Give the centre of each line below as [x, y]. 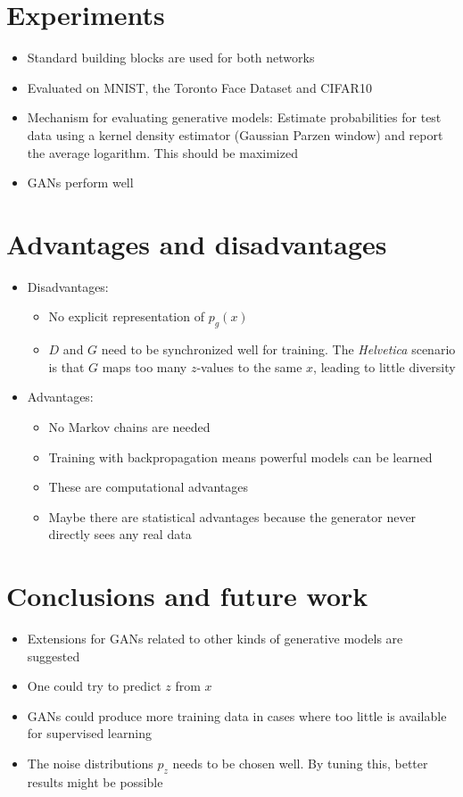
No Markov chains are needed [129, 426]
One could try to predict [94, 686]
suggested [54, 656]
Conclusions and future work [187, 596]
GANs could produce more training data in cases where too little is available [237, 715]
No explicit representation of [126, 316]
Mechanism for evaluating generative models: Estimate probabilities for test [234, 117]
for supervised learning [89, 733]
